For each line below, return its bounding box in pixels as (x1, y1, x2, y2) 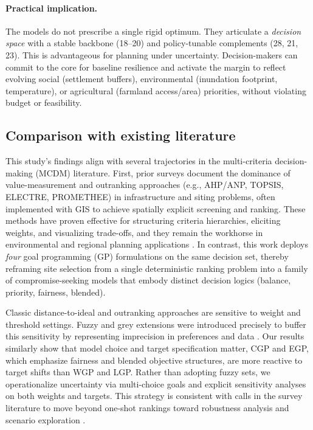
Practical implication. (5, 1, 98, 14)
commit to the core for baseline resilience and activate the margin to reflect (5, 60, 286, 73)
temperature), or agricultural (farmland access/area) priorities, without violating (5, 84, 306, 97)
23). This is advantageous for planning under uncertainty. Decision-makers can (5, 48, 298, 61)
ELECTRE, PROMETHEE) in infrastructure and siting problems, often (5, 190, 275, 203)
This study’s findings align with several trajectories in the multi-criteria (5, 154, 272, 167)
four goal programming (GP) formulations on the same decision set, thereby (5, 249, 289, 262)
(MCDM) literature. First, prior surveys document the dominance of (35, 166, 291, 179)
